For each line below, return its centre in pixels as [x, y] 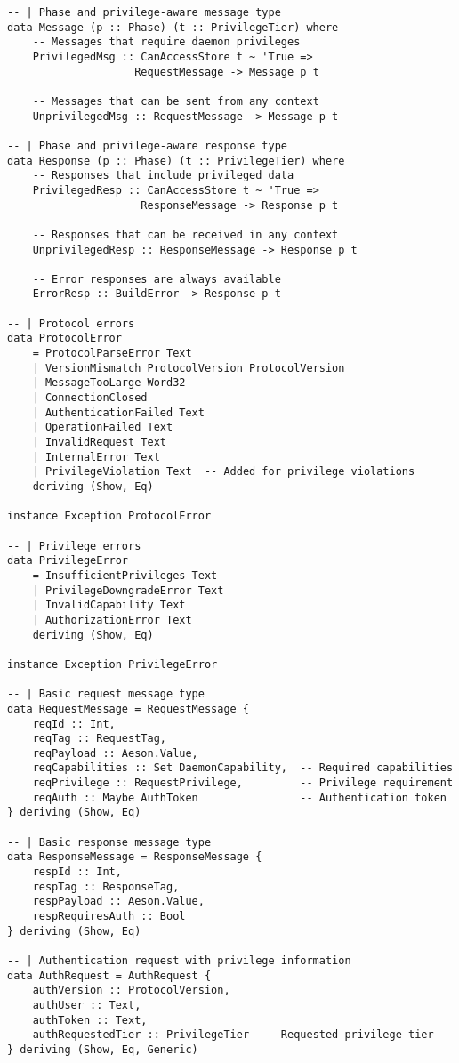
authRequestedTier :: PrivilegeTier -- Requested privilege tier [233, 1035]
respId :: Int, [77, 872]
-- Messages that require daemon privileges [166, 42]
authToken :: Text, [90, 1020]
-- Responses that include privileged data [163, 176]
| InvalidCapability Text [109, 605]
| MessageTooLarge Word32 [109, 383]
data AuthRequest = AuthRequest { [109, 975]
